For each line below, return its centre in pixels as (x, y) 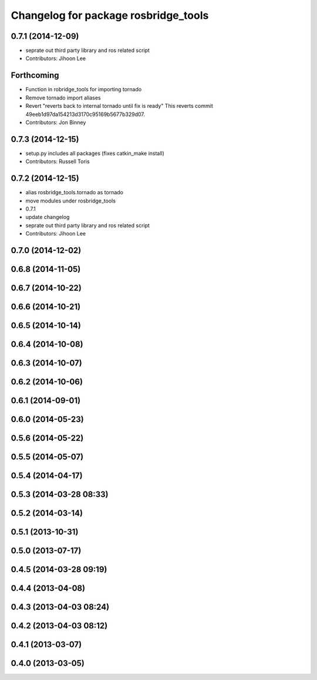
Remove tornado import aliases (63, 98)
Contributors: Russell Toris (58, 161)
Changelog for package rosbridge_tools (110, 15)
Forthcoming (35, 76)
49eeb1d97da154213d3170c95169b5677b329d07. (85, 114)
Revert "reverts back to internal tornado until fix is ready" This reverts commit (119, 106)
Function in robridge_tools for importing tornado (84, 89)
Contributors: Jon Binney (56, 122)
